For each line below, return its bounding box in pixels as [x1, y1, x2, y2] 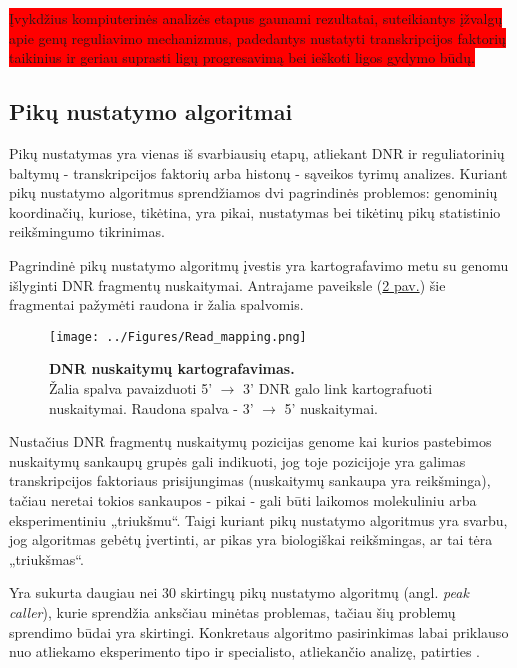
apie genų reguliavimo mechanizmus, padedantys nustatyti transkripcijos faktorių [9, 27, 506, 48]
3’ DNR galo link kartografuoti [243, 377, 433, 398]
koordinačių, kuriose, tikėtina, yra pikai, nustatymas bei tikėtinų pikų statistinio [9, 201, 501, 222]
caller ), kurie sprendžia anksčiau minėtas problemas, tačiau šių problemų [9, 601, 456, 622]
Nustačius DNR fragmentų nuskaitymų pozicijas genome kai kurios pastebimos [9, 431, 492, 452]
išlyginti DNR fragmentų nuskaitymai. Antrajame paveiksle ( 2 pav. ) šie [9, 274, 446, 295]
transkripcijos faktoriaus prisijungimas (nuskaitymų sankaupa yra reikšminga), [9, 470, 491, 491]
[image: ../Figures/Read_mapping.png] [49, 329, 307, 344]
